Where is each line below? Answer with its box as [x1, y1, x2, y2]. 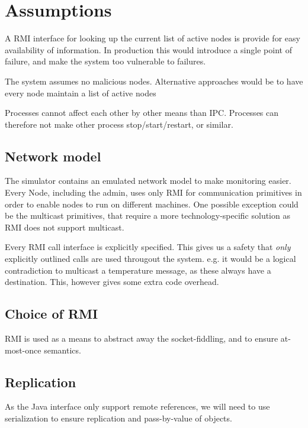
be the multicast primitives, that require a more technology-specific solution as [5, 209, 290, 222]
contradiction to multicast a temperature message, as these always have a [5, 264, 271, 276]
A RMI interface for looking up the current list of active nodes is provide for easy [5, 32, 300, 44]
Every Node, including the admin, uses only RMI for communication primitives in [5, 186, 302, 199]
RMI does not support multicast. [5, 221, 124, 233]
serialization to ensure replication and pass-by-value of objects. [5, 412, 232, 424]
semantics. [44, 343, 81, 356]
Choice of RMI [5, 304, 98, 323]
